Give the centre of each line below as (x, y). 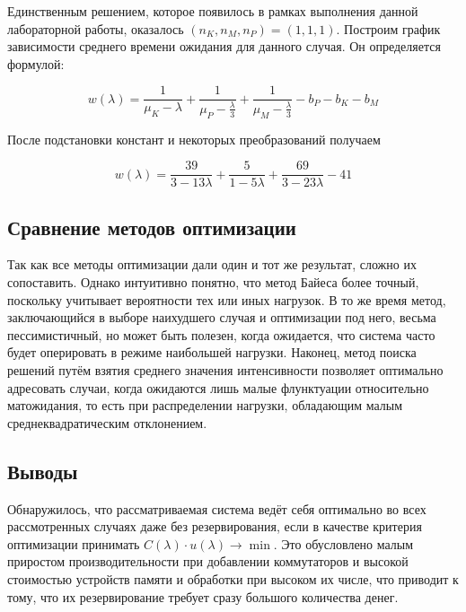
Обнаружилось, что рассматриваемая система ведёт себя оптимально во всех (217, 508)
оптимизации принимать (74, 543)
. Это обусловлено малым (343, 543)
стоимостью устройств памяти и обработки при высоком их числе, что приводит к (233, 578)
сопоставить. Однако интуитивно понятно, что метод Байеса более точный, (213, 282)
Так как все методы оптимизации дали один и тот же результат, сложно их (212, 264)
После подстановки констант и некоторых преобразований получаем (194, 139)
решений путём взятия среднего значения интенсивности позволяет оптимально (225, 370)
